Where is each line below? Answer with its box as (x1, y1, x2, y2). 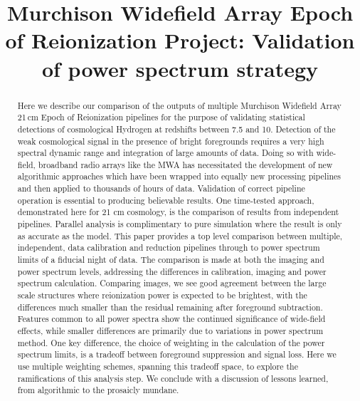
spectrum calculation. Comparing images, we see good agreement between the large (17, 277, 327, 289)
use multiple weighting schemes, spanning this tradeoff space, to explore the (17, 360, 298, 372)
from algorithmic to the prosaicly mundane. (17, 384, 179, 396)
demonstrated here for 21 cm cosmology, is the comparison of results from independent (17, 206, 339, 218)
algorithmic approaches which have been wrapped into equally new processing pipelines (17, 170, 342, 182)
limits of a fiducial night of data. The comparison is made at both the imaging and (17, 254, 324, 266)
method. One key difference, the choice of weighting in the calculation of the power (17, 336, 325, 348)
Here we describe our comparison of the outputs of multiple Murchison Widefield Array (17, 99, 342, 111)
